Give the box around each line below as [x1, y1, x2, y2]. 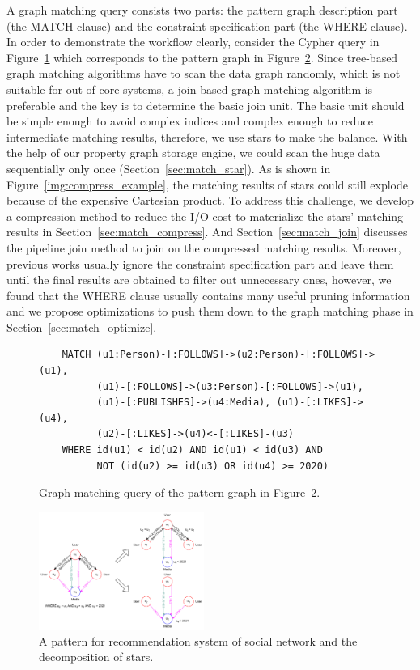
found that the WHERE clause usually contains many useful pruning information [6, 286, 410, 303]
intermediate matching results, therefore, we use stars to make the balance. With [6, 128, 408, 145]
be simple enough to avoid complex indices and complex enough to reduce [6, 112, 373, 129]
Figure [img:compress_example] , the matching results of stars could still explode [6, 176, 408, 193]
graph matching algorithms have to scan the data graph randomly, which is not [6, 65, 401, 82]
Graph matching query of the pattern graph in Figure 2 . [39, 484, 320, 501]
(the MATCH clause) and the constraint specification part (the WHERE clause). [6, 17, 408, 34]
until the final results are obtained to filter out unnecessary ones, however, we [6, 271, 392, 288]
